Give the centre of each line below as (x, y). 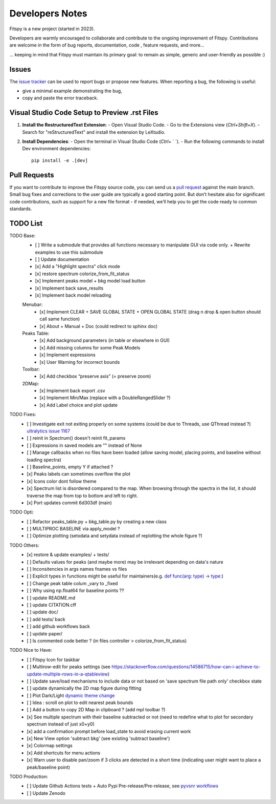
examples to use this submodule (69, 252)
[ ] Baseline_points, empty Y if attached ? (70, 467)
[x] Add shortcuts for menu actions (64, 753)
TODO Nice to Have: (31, 650)
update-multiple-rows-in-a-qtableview (67, 674)
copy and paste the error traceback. (60, 98)
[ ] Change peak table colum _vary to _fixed (72, 583)
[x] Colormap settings (50, 746)
